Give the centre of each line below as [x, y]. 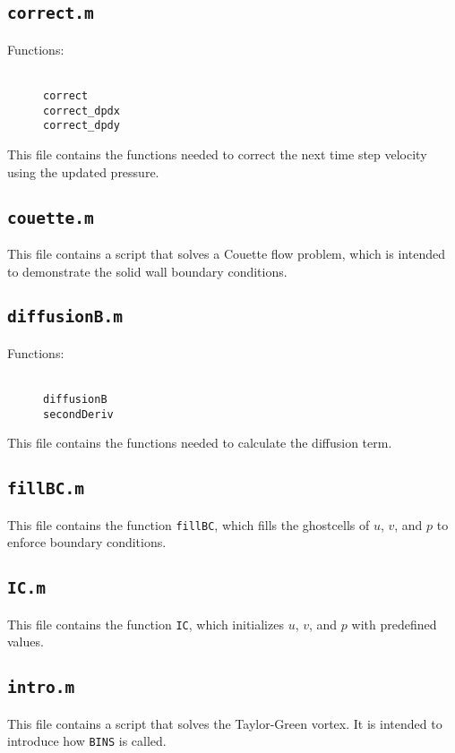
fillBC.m [46, 489]
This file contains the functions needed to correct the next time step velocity [217, 154]
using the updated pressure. [83, 171]
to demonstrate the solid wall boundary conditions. [147, 271]
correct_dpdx [82, 111]
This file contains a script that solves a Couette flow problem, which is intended [226, 253]
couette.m [51, 218]
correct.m [51, 13]
